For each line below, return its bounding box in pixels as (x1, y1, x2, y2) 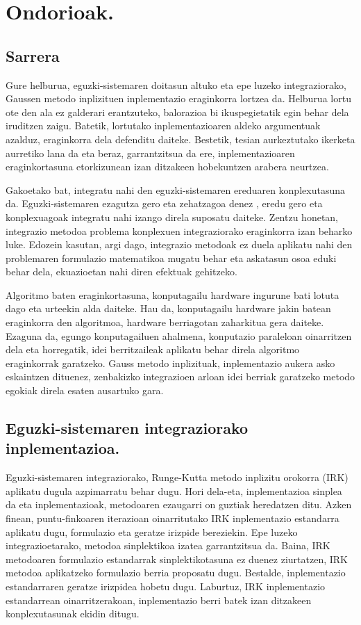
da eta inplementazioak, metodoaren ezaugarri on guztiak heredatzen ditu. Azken (6, 497, 352, 512)
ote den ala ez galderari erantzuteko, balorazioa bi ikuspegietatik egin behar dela (6, 104, 349, 119)
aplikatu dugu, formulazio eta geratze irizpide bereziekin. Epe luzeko (6, 524, 298, 539)
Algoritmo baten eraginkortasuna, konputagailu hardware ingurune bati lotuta (6, 287, 339, 302)
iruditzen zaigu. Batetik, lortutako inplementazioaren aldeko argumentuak (6, 118, 321, 133)
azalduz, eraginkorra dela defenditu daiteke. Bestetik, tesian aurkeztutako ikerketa (6, 131, 355, 146)
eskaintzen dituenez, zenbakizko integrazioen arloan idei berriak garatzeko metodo (6, 369, 355, 384)
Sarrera (6, 44, 60, 66)
